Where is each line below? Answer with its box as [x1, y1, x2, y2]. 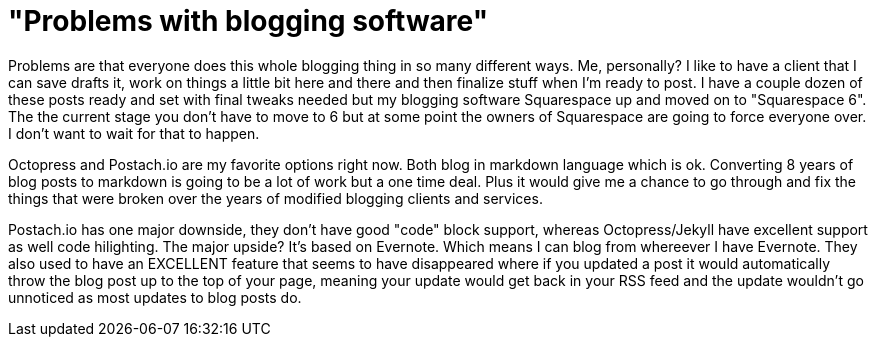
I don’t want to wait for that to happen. [8, 124, 260, 142]
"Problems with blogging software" [8, 4, 489, 38]
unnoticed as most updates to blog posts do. [8, 288, 302, 306]
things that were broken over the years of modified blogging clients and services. [8, 189, 543, 207]
